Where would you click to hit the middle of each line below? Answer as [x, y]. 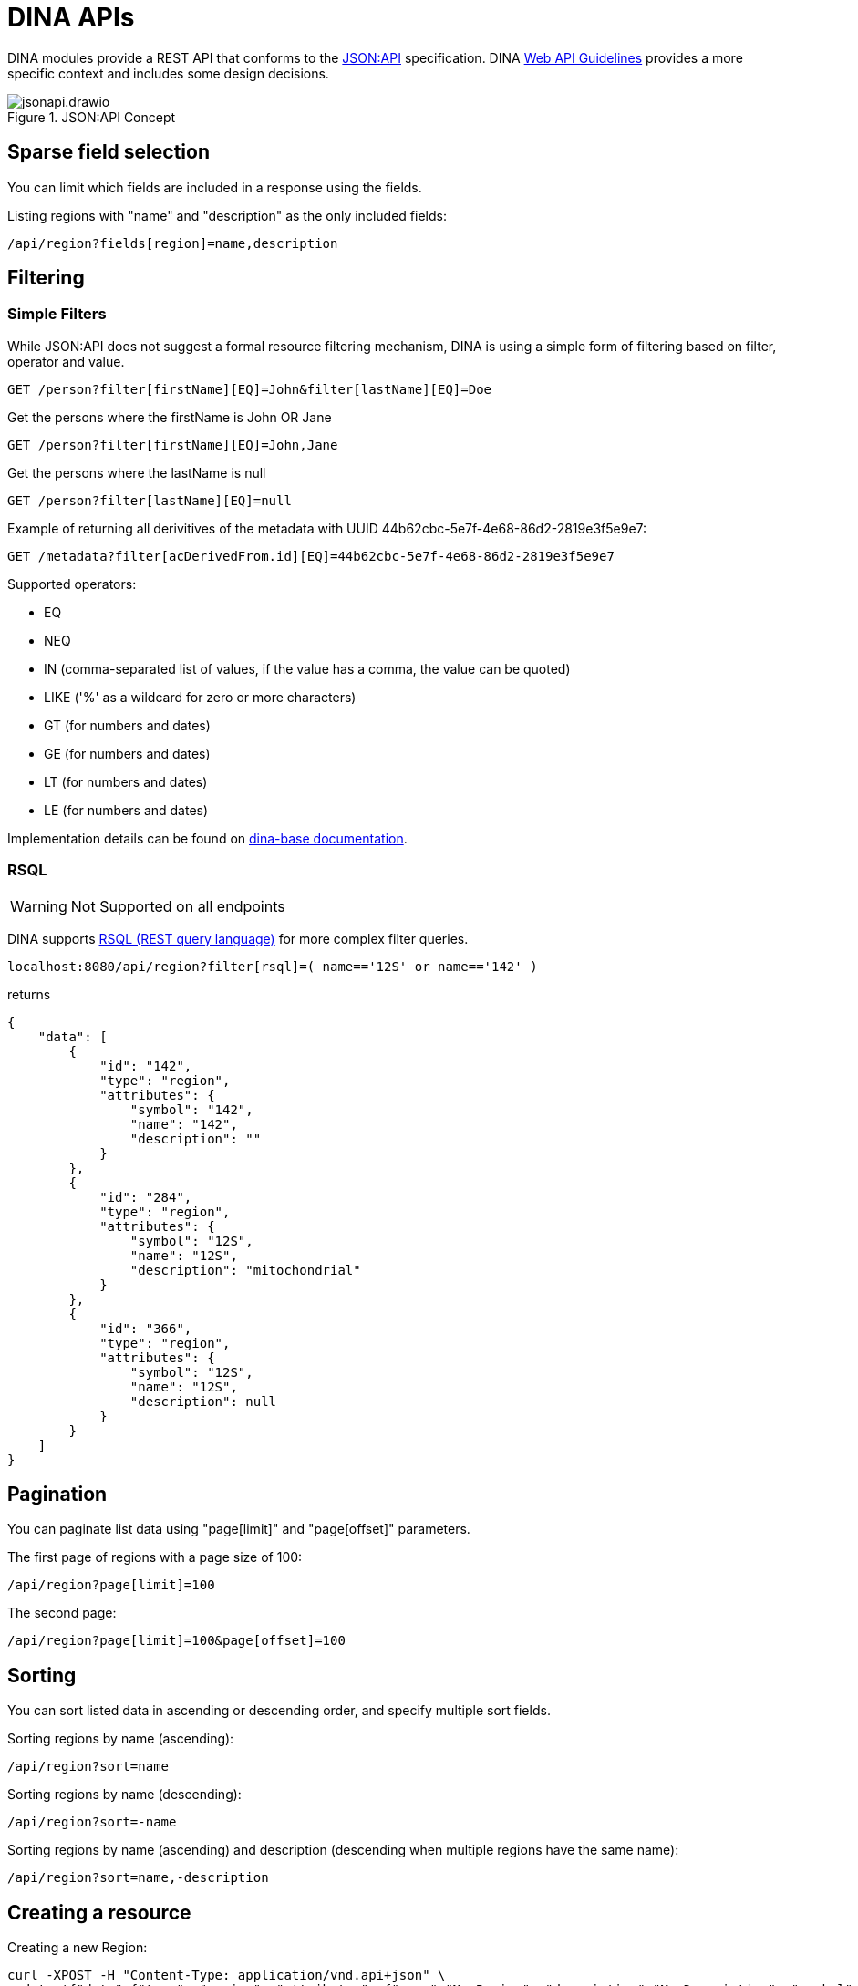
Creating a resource [99, 1912]
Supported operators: [72, 584]
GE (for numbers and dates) [127, 753]
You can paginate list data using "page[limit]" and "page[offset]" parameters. [239, 1529]
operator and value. [66, 361]
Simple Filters [57, 314]
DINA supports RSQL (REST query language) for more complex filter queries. [238, 938]
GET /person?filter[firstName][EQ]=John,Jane [173, 445]
